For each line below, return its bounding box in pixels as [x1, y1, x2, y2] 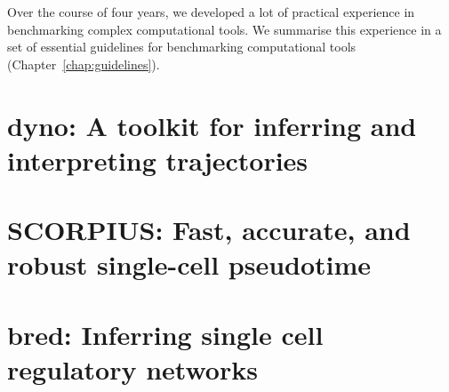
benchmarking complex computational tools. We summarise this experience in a [7, 20, 442, 38]
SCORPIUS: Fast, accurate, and [7, 212, 411, 248]
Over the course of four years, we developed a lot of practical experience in [7, 3, 415, 20]
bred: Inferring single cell [7, 316, 324, 352]
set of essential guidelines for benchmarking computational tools [7, 37, 357, 56]
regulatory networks [7, 350, 258, 387]
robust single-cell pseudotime [7, 246, 372, 283]
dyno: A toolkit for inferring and [7, 107, 417, 143]
